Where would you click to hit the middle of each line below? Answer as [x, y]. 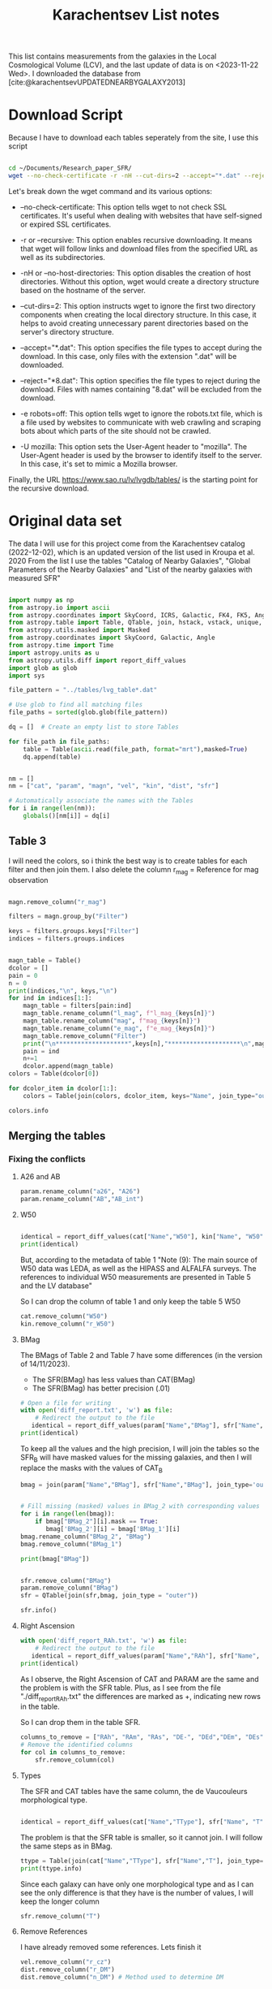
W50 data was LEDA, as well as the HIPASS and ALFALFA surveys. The [138, 1268]
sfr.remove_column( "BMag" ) [66, 1580]
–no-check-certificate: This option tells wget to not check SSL [123, 207]
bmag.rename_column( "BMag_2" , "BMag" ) [85, 1537]
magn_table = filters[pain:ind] [77, 1006]
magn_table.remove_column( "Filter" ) [85, 1036]
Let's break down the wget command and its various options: [110, 191]
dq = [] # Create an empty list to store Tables [94, 727]
